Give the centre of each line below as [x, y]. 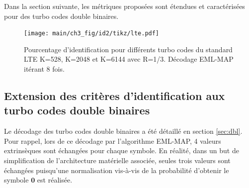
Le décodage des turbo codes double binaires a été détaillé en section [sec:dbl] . [123, 131]
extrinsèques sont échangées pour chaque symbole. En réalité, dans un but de [122, 150]
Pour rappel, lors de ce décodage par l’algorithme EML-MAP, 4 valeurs [113, 141]
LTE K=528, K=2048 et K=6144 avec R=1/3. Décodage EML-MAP [129, 59]
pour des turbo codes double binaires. [61, 16]
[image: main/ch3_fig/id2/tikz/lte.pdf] [92, 34]
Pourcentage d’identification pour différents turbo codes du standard [128, 49]
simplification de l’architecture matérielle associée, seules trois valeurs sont [117, 160]
